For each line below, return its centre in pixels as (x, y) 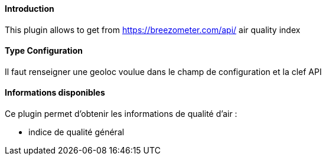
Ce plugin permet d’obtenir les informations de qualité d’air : (121, 114)
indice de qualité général (76, 132)
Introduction (30, 9)
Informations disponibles (55, 93)
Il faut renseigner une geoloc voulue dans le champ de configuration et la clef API (163, 71)
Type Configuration (44, 51)
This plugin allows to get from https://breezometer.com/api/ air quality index (153, 30)
